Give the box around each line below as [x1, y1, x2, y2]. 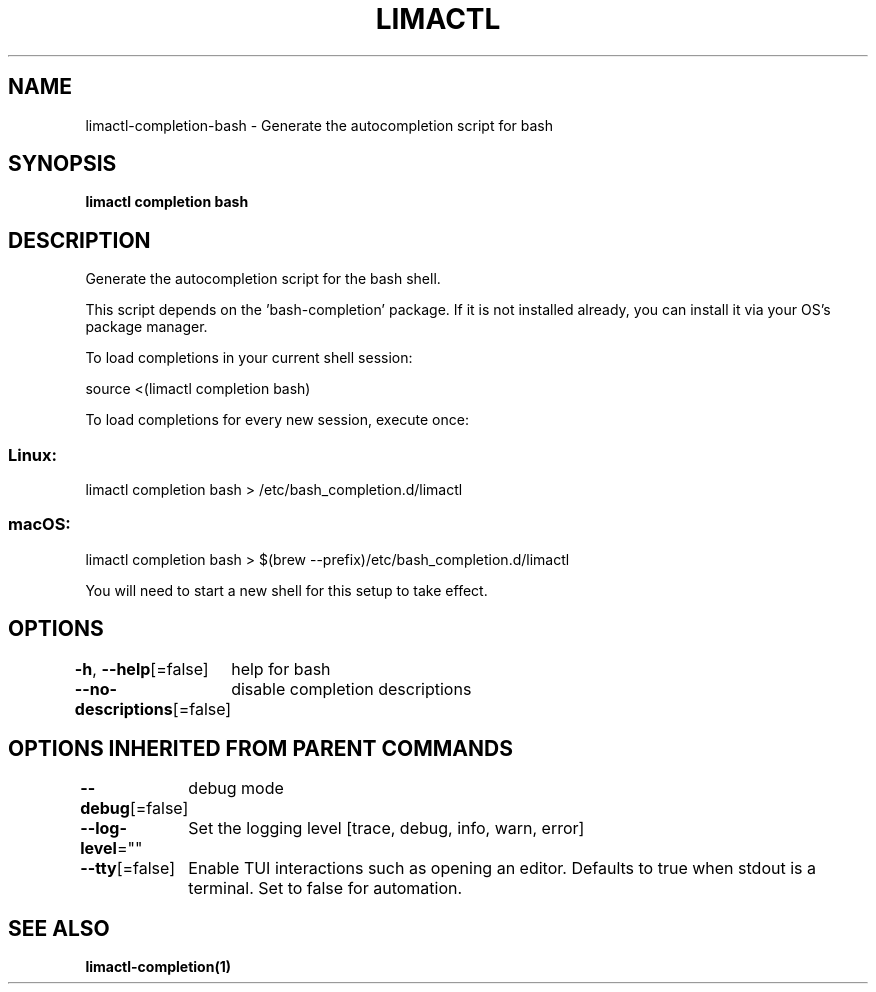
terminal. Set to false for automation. [188, 878, 463, 899]
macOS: [8, 514, 71, 535]
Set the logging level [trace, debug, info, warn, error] [188, 818, 585, 839]
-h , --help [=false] [74, 658, 209, 679]
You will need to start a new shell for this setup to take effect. [85, 581, 488, 599]
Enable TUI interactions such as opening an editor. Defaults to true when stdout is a [188, 858, 816, 879]
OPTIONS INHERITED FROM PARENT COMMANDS [8, 736, 513, 762]
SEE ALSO [8, 915, 110, 941]
